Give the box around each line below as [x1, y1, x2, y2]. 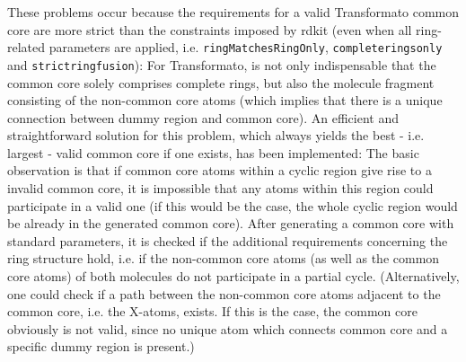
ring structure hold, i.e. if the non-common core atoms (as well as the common [7, 249, 440, 268]
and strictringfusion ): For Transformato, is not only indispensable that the [7, 55, 436, 74]
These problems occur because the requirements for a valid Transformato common [7, 3, 460, 21]
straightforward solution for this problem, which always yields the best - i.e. [7, 126, 425, 145]
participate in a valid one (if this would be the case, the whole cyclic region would [7, 196, 458, 215]
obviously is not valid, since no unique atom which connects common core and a [7, 319, 448, 338]
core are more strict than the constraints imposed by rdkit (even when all [7, 20, 412, 39]
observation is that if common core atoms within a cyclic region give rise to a [7, 161, 432, 180]
